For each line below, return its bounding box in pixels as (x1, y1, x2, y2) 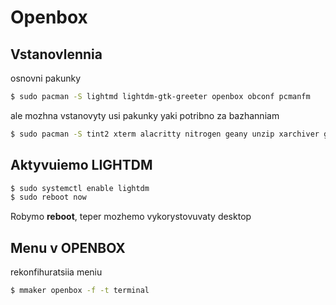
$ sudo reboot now (10, 192, 87, 203)
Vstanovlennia (10, 46, 103, 63)
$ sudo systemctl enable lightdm (10, 183, 150, 193)
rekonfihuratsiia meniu (10, 266, 103, 278)
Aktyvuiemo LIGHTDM (10, 157, 153, 174)
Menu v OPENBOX (10, 239, 126, 256)
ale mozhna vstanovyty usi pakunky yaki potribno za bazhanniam (10, 109, 280, 121)
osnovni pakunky (10, 72, 81, 84)
